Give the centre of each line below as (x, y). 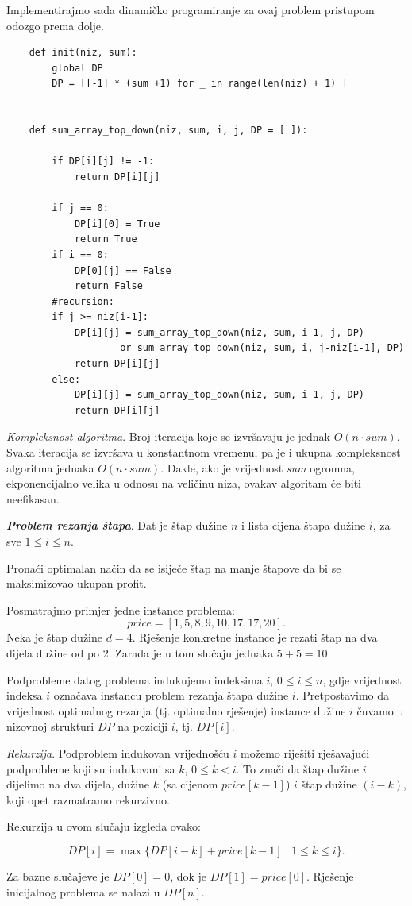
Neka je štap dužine (55, 637)
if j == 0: (80, 208)
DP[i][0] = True (117, 224)
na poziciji (143, 726)
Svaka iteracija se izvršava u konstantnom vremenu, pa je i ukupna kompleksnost (204, 452)
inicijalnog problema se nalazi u (83, 891)
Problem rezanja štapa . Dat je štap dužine (117, 525)
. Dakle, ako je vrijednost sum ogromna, (258, 467)
